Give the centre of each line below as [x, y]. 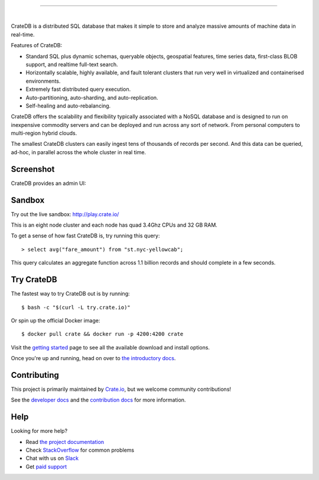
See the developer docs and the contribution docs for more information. [98, 400]
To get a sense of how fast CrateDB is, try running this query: [85, 236]
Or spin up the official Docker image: [56, 320]
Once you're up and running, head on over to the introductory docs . [93, 358]
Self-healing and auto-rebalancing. [68, 106]
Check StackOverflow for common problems [80, 450]
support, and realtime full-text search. [72, 64]
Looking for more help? [39, 431]
